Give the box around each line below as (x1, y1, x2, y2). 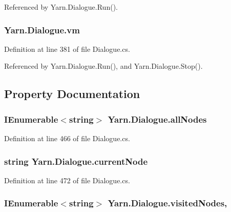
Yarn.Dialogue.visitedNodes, (108, 197, 227, 209)
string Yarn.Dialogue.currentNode (4, 155, 148, 167)
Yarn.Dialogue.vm (4, 23, 80, 36)
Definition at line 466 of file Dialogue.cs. (4, 133, 130, 143)
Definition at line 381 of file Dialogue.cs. (4, 43, 130, 54)
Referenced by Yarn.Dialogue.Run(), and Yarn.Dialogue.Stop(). (4, 61, 203, 71)
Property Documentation (4, 86, 140, 102)
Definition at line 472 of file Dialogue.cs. (4, 175, 130, 185)
